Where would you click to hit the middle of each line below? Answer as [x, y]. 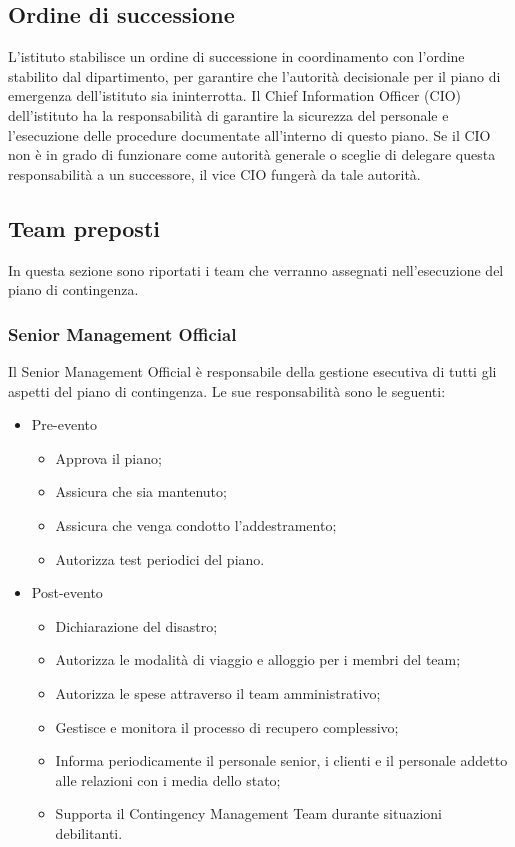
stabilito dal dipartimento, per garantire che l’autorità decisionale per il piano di [254, 75]
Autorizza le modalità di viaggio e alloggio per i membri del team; [258, 659]
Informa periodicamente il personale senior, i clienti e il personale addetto [281, 760]
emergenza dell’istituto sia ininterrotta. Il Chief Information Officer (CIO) [235, 95]
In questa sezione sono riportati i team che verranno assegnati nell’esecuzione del [256, 269]
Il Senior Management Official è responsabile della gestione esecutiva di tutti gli [252, 370]
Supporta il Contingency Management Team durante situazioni [248, 813]
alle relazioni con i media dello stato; [168, 779]
